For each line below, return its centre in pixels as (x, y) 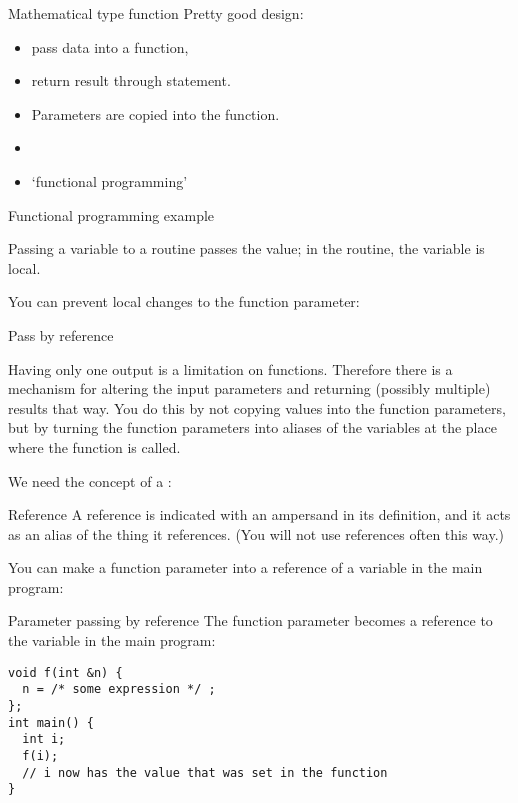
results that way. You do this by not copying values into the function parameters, (257, 407)
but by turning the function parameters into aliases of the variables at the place (252, 427)
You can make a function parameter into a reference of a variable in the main (245, 567)
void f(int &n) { (65, 672)
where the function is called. (94, 446)
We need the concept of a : (90, 480)
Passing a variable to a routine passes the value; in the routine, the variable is (246, 248)
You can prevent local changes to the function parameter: (184, 301)
